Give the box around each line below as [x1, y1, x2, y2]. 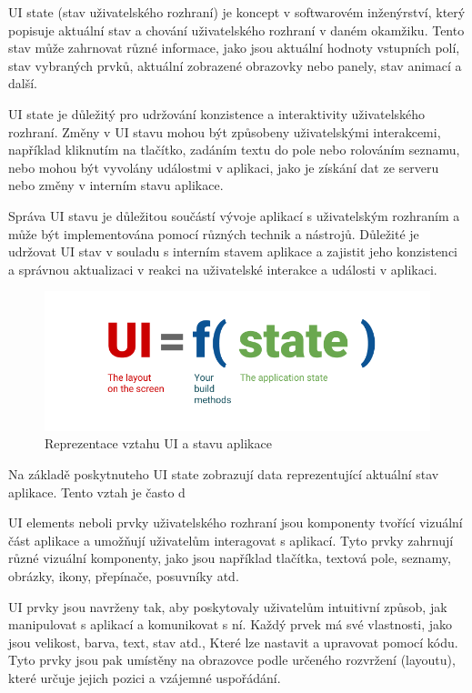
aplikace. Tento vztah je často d [8, 482, 186, 501]
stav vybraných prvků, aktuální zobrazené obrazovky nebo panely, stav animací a [8, 55, 462, 75]
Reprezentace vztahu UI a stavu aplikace [45, 434, 272, 453]
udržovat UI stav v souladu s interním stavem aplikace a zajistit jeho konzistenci [8, 242, 458, 261]
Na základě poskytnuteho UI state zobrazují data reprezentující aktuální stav [8, 465, 439, 484]
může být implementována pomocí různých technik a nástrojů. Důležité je [8, 224, 419, 243]
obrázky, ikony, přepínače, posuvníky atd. [8, 567, 239, 586]
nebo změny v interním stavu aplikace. [8, 176, 224, 195]
